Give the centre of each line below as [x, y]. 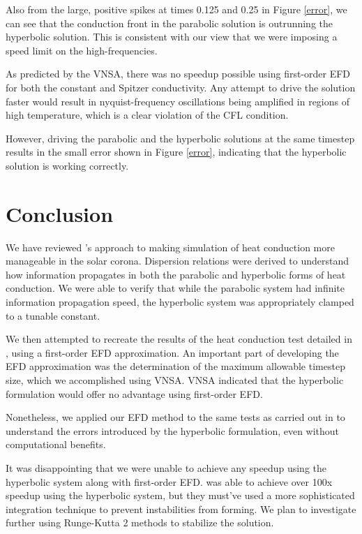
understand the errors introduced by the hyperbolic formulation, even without [173, 430]
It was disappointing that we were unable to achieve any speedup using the [166, 467]
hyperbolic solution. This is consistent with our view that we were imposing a [172, 37]
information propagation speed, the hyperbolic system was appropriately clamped [180, 302]
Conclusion [60, 213]
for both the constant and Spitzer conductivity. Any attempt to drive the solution [181, 87]
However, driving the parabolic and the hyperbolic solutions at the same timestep [180, 138]
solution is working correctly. [67, 165]
